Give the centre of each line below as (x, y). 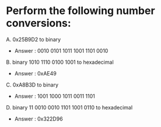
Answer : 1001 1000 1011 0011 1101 (55, 96)
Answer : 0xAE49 (35, 73)
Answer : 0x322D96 (38, 119)
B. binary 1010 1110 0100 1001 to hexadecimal (60, 62)
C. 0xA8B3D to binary (32, 85)
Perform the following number (81, 11)
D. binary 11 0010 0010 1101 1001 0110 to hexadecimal (69, 107)
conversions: (38, 23)
